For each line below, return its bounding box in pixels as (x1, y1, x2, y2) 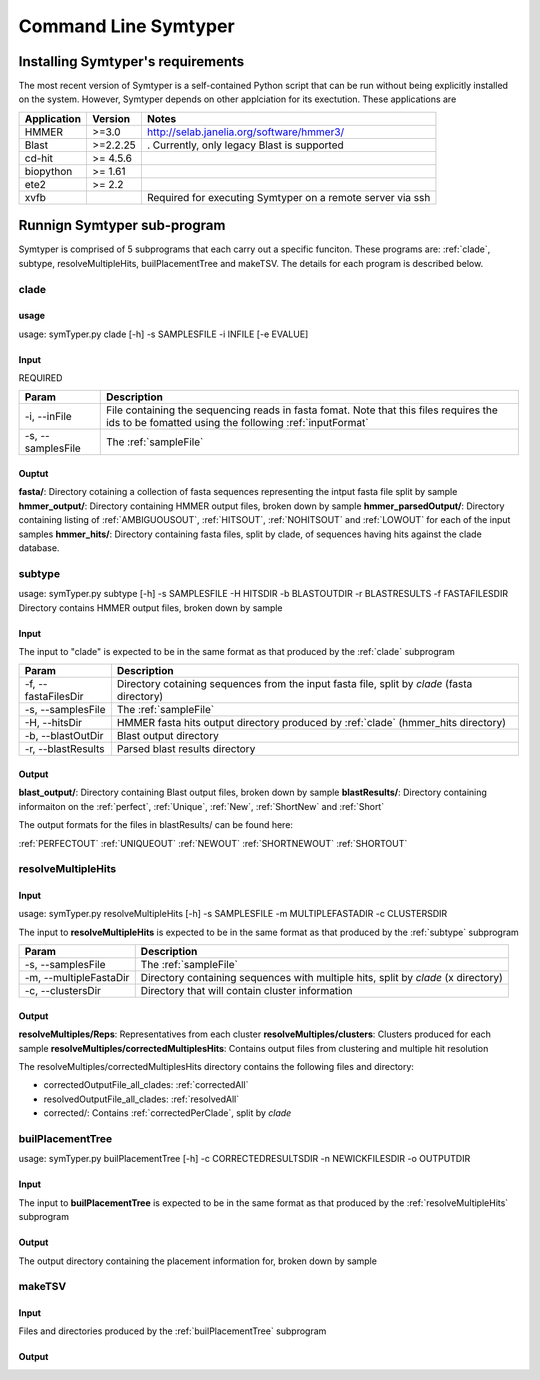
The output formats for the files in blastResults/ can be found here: (18, 819, 294, 831)
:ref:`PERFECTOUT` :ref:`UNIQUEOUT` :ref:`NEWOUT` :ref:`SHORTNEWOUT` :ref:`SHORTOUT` (18, 837, 408, 849)
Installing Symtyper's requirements (18, 53, 245, 70)
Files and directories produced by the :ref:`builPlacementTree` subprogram (18, 1325, 327, 1337)
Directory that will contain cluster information (140, 984, 354, 998)
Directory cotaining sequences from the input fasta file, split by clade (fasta (116, 677, 473, 691)
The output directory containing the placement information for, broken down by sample (18, 1255, 377, 1267)
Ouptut (18, 468, 49, 480)
